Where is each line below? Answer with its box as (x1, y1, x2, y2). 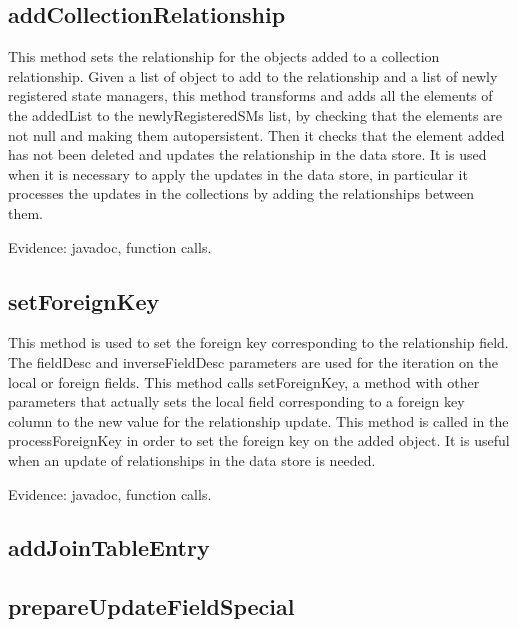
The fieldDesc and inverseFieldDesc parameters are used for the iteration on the (8, 351, 498, 372)
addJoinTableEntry (8, 532, 210, 563)
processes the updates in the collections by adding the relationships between (8, 183, 475, 204)
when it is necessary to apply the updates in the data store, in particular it (8, 163, 468, 184)
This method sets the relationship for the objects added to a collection (8, 46, 440, 67)
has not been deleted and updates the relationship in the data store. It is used (8, 144, 487, 165)
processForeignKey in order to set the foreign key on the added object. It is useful (8, 430, 510, 451)
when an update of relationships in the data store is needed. (8, 449, 376, 470)
